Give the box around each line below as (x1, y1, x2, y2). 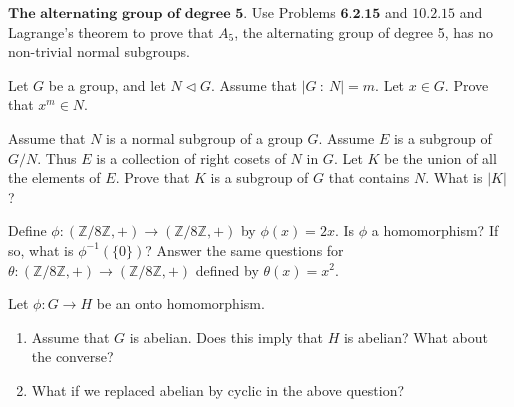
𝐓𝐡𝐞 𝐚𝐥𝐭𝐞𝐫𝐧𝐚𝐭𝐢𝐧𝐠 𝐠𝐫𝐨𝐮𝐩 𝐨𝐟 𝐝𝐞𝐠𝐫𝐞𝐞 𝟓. (8, 7, 248, 21)
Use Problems (251, 2, 336, 22)
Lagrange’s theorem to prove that (8, 21, 214, 42)
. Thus (37, 147, 77, 168)
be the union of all (384, 147, 497, 168)
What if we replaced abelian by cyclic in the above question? (31, 379, 405, 400)
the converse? (31, 346, 114, 367)
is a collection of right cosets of (96, 147, 286, 168)
